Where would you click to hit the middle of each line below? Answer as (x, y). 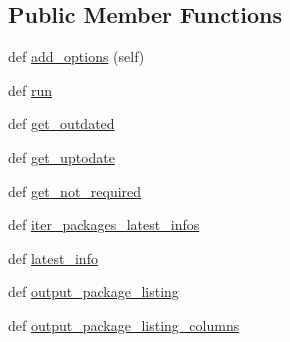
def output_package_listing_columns (124, 324)
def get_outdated (61, 123)
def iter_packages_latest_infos (104, 224)
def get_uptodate (61, 156)
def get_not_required (75, 190)
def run (30, 89)
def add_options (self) (76, 56)
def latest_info (53, 257)
